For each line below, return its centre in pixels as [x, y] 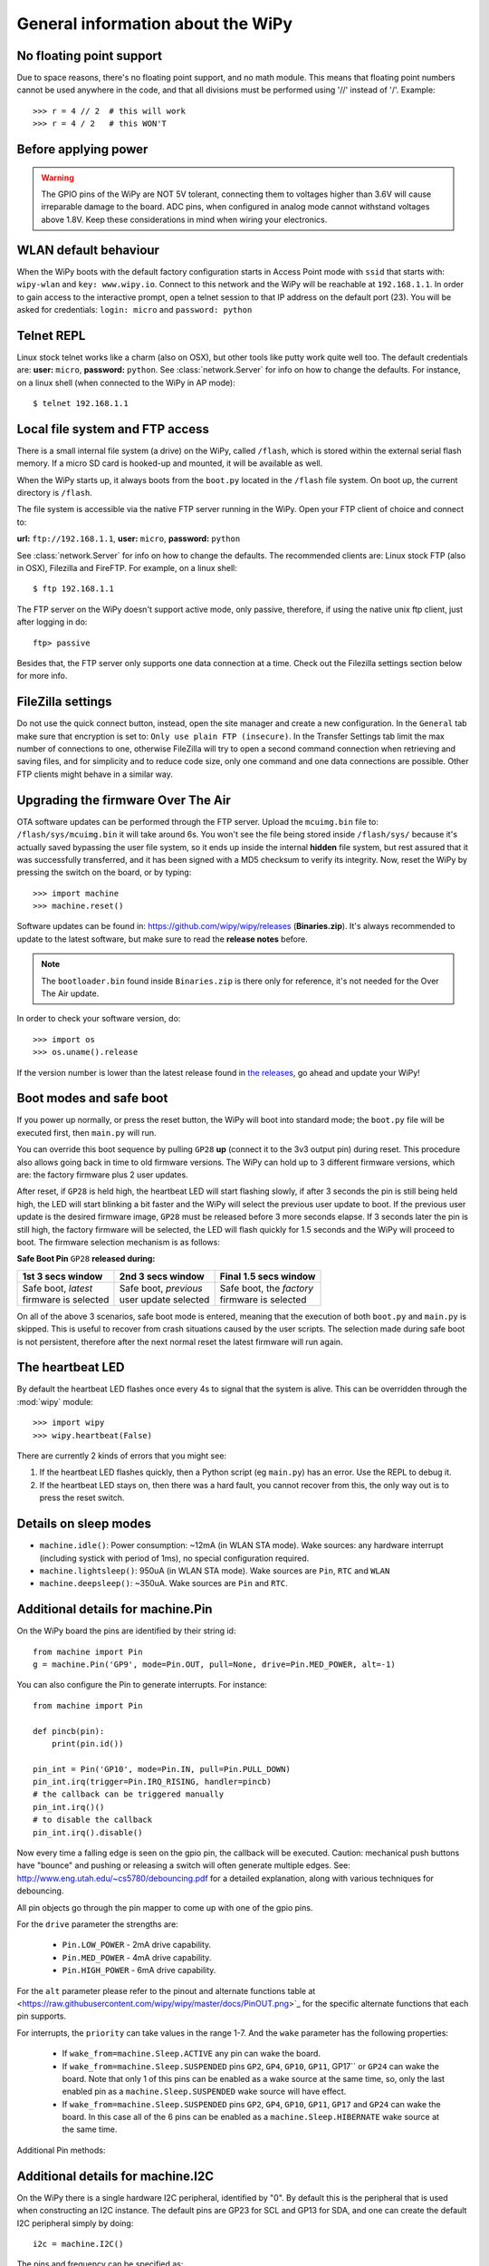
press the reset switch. [82, 1498]
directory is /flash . [54, 493]
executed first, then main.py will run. [87, 1132]
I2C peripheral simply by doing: [75, 2223]
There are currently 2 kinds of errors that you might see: [121, 1456]
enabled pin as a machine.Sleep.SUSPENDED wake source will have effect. [204, 2092]
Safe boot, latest [58, 1288]
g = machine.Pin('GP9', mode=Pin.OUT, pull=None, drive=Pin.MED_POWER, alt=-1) [214, 1664]
